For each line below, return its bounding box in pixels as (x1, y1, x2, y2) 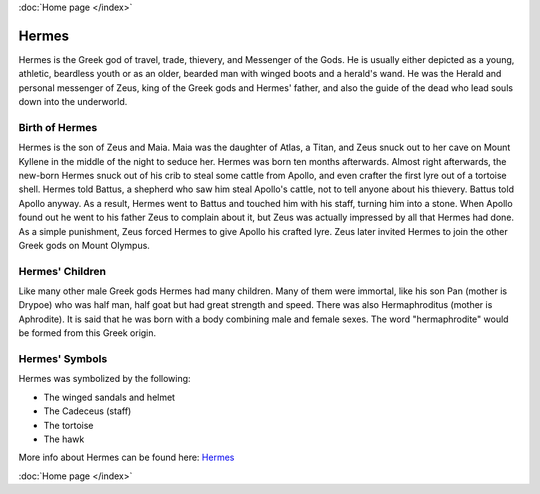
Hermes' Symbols (18, 352, 108, 366)
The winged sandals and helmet (43, 391, 175, 403)
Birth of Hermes (18, 120, 98, 134)
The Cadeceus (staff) (43, 405, 132, 417)
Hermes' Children (18, 264, 107, 278)
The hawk (43, 433, 85, 445)
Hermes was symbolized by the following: (18, 373, 191, 385)
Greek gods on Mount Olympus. (18, 239, 150, 251)
